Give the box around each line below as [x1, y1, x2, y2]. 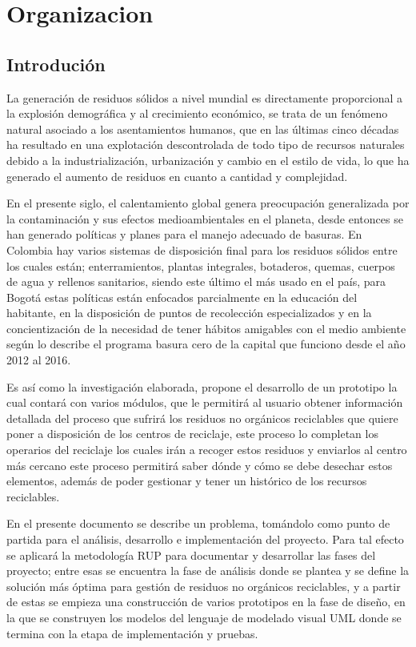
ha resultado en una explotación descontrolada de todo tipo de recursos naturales [6, 136, 405, 153]
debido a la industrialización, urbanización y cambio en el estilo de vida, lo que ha [6, 151, 410, 168]
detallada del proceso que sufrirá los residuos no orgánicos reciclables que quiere [6, 409, 398, 426]
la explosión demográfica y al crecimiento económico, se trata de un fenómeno [6, 105, 388, 122]
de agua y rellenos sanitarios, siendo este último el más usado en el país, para [6, 273, 386, 290]
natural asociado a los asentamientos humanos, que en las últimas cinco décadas [6, 120, 399, 137]
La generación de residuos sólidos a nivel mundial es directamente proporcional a [6, 89, 403, 106]
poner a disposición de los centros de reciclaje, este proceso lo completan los [6, 425, 378, 442]
